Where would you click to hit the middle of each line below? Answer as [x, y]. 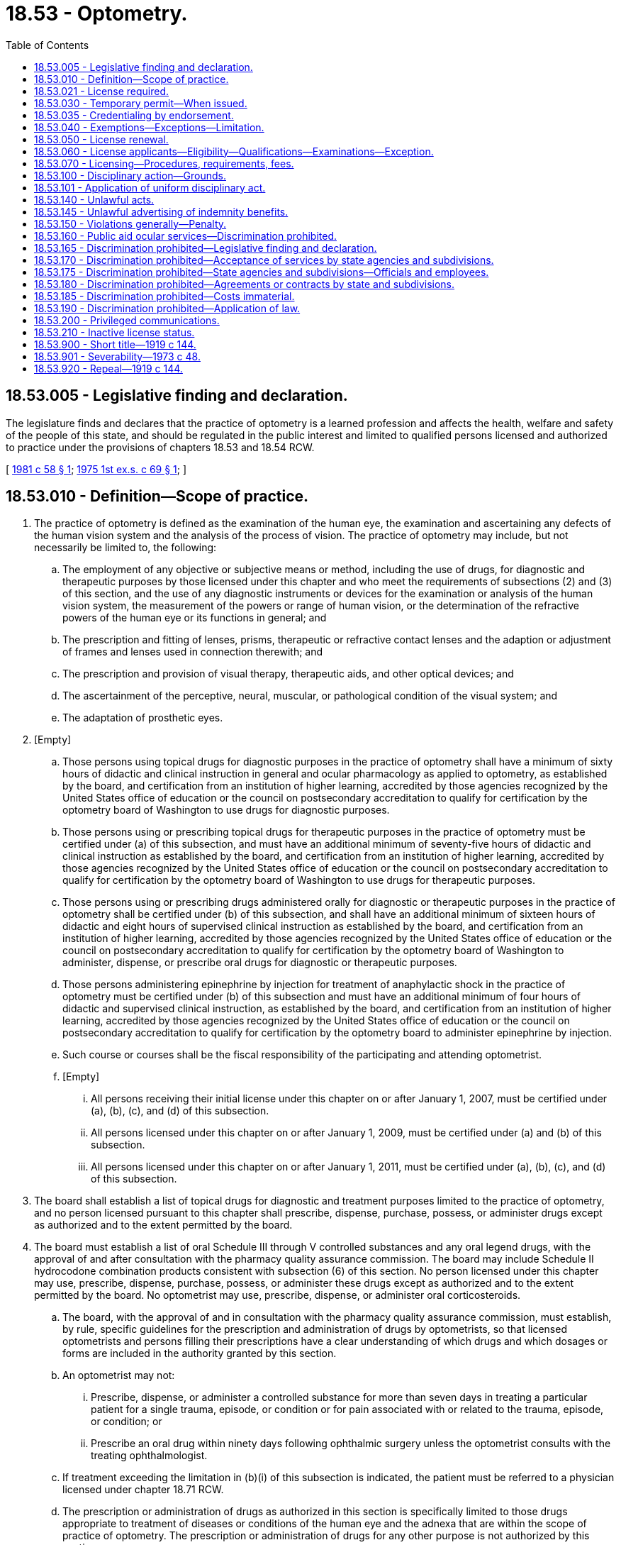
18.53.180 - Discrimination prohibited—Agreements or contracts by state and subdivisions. [245, 284]
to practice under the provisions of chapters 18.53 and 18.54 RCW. [160, 447]
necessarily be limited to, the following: [125, 548]
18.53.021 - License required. [102, 91]
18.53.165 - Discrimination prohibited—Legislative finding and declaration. [206, 248]
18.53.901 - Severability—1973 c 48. [117, 356]
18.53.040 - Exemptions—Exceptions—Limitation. [149, 127]
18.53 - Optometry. [97, 13]
